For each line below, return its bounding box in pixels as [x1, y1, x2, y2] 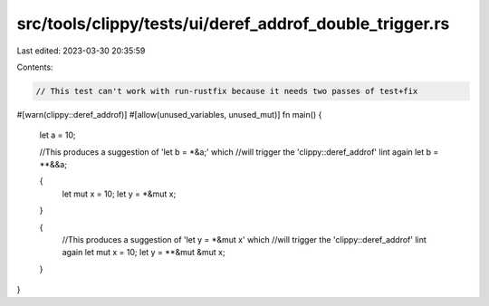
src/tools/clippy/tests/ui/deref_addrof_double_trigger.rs [16, 14, 450, 33]
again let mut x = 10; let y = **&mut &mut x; [62, 247, 225, 258]
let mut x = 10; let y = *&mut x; [62, 188, 177, 199]
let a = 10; [39, 129, 76, 140]
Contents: [16, 62, 53, 72]
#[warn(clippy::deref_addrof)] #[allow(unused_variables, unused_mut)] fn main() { [16, 109, 322, 120]
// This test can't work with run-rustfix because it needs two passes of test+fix [35, 86, 418, 96]
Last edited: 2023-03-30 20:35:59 [16, 45, 146, 56]
